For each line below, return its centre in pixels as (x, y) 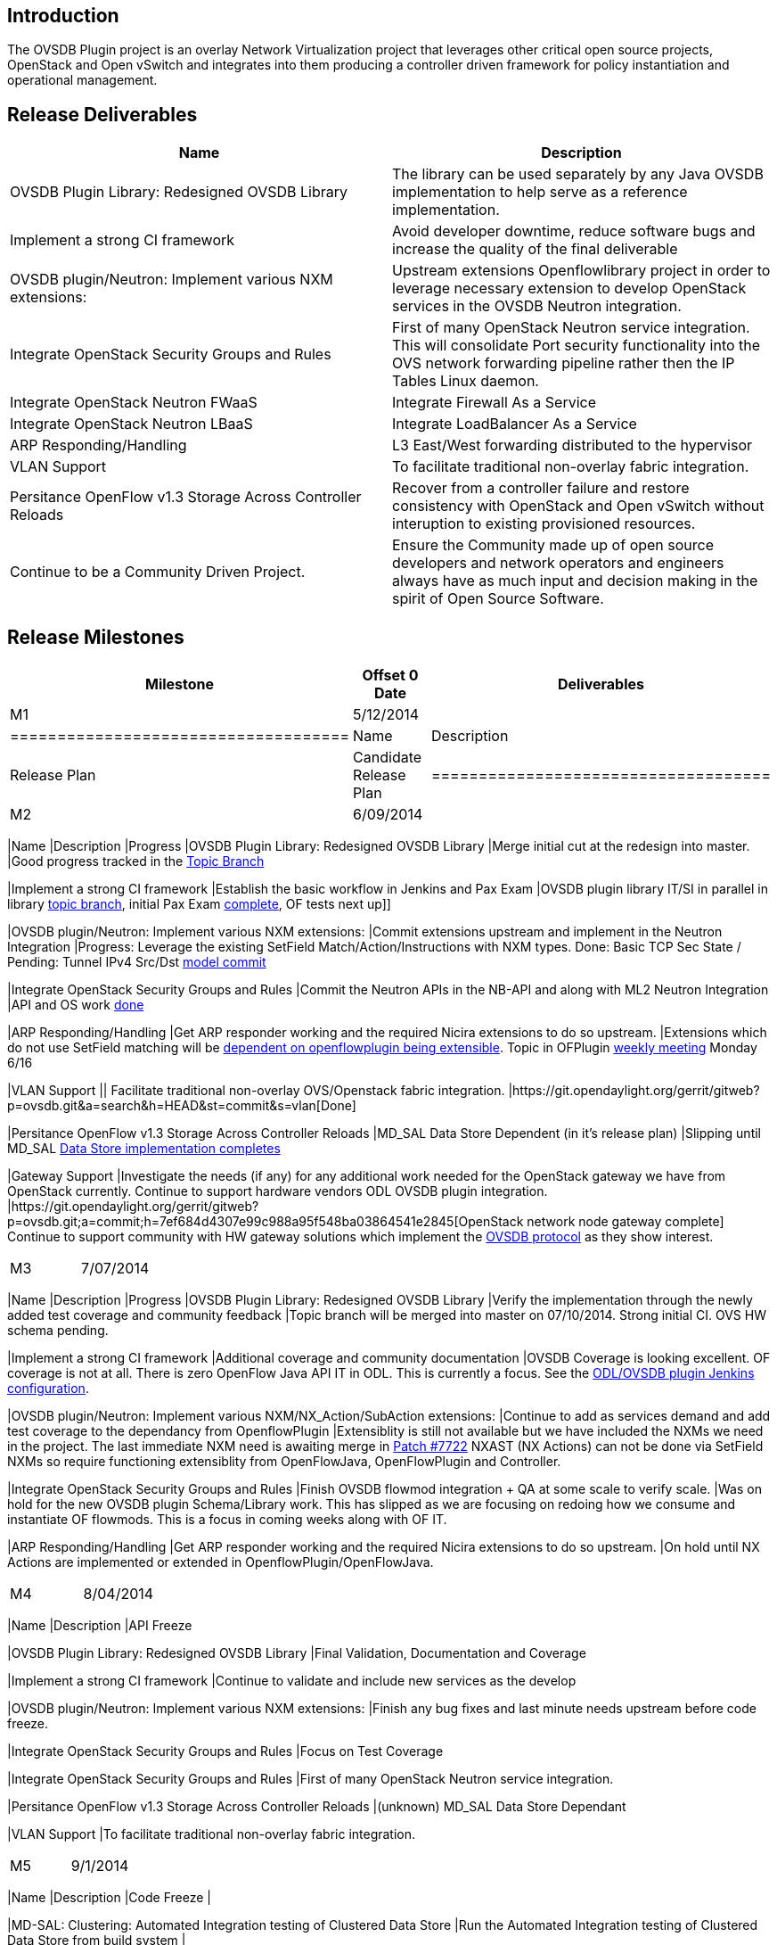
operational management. (82, 80)
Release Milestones (96, 637)
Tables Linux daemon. (466, 381)
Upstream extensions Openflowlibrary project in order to (581, 271)
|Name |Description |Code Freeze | (109, 1898)
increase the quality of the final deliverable (535, 249)
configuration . (48, 1389)
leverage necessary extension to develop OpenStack (569, 288)
